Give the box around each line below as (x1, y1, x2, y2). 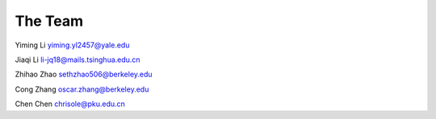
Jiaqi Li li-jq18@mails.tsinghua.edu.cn (15, 55, 140, 64)
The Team (15, 12, 84, 30)
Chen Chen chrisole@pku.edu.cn (15, 99, 125, 109)
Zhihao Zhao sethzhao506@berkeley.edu (15, 69, 153, 80)
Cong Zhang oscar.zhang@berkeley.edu (15, 84, 149, 94)
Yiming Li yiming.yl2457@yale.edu (15, 40, 130, 50)
